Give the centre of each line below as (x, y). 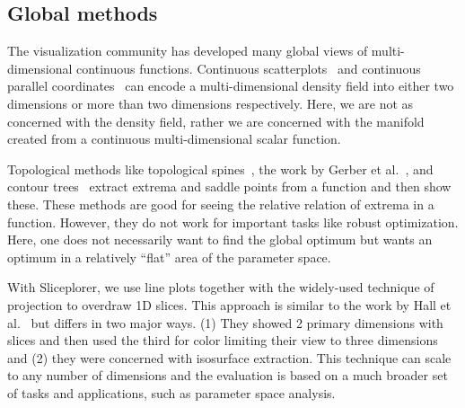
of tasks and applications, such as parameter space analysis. (171, 392)
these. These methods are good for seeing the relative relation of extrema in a (221, 204)
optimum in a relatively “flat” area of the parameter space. (169, 257)
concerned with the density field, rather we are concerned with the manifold (216, 121)
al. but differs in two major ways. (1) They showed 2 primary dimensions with (225, 322)
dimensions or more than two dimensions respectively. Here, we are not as (211, 103)
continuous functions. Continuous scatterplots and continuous (249, 68)
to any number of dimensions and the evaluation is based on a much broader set (228, 375)
